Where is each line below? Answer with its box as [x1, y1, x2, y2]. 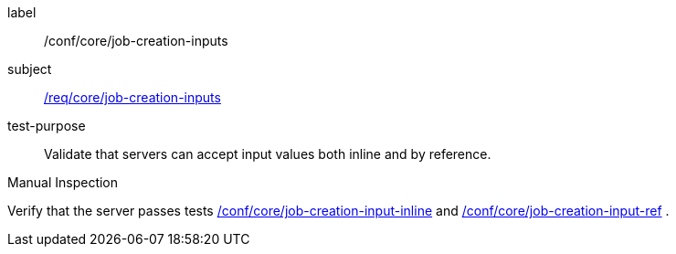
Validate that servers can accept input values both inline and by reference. [44, 146, 491, 162]
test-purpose [7, 118, 86, 133]
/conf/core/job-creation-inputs [44, 33, 228, 48]
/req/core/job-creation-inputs [44, 90, 221, 105]
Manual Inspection [7, 175, 119, 190]
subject [7, 61, 52, 77]
